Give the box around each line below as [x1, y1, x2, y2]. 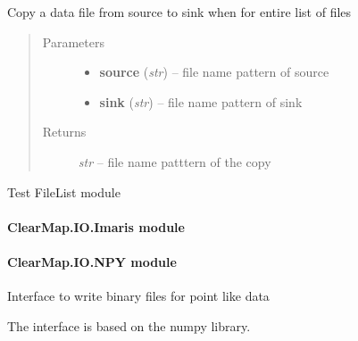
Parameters [42, 32, 104, 51]
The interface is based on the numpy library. [7, 316, 251, 335]
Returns [42, 122, 87, 141]
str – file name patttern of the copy [78, 152, 271, 170]
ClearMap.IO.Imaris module [7, 217, 185, 236]
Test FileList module [7, 182, 121, 201]
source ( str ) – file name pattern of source [99, 62, 329, 81]
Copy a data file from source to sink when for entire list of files [7, 3, 352, 21]
